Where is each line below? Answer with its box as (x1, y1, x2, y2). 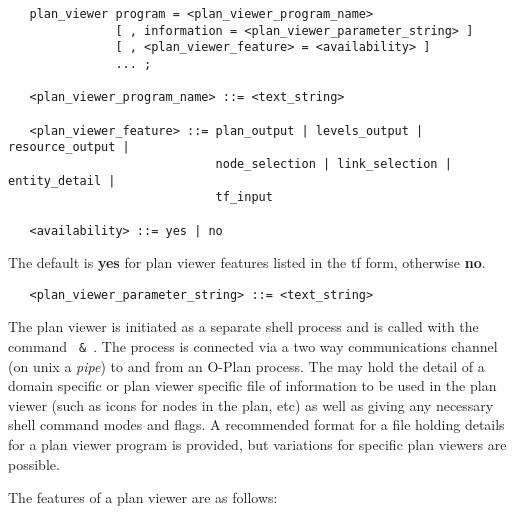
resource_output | (8, 140, 130, 155)
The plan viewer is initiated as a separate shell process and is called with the (8, 316, 479, 337)
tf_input (215, 190, 273, 205)
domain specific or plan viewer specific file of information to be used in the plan (8, 375, 497, 396)
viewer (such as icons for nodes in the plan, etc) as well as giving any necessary (8, 394, 494, 415)
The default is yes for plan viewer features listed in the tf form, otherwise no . (8, 252, 486, 273)
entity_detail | (8, 173, 116, 188)
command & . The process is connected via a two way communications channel (8, 336, 498, 357)
